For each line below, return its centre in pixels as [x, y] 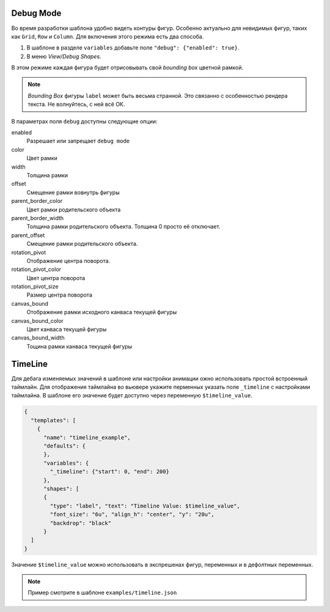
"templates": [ [53, 420]
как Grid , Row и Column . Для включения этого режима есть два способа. [108, 36]
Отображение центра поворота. [68, 260]
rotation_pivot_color [36, 270]
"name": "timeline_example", [87, 437]
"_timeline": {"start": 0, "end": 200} [109, 472]
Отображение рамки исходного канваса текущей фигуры [102, 312]
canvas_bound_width [38, 338]
